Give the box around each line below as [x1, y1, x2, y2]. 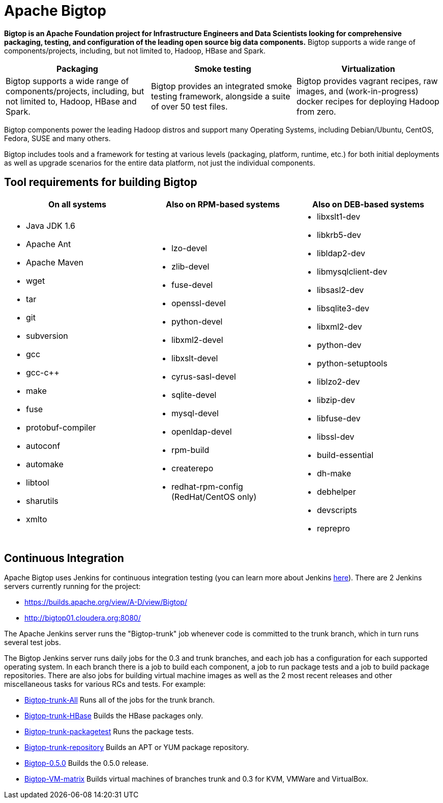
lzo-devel [171, 243, 208, 253]
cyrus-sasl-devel [171, 371, 236, 382]
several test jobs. [4, 638, 61, 647]
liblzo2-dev [316, 376, 360, 387]
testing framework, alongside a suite [151, 91, 290, 101]
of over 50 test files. [151, 101, 228, 112]
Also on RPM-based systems [166, 199, 280, 209]
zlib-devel [171, 261, 210, 272]
